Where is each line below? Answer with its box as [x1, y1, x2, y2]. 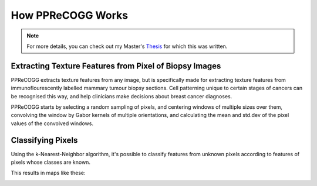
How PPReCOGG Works [11, 9, 129, 22]
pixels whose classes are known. [11, 159, 91, 166]
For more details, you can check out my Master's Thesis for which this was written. [26, 43, 228, 50]
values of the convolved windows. [11, 120, 94, 127]
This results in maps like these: [11, 170, 86, 177]
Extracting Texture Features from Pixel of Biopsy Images [11, 61, 221, 71]
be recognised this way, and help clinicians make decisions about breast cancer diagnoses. [11, 92, 232, 99]
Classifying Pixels [11, 135, 78, 145]
